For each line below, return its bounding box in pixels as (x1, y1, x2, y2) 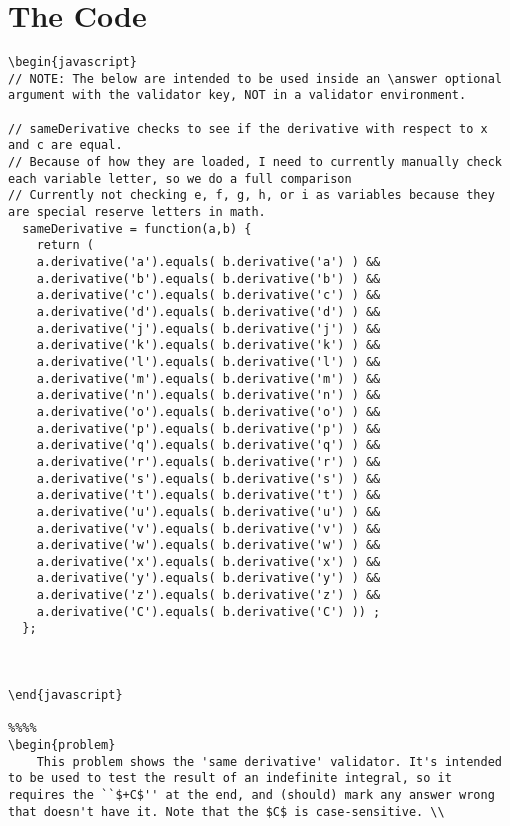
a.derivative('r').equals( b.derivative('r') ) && (36, 454, 381, 469)
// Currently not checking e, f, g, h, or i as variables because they (8, 188, 495, 203)
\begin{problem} (8, 738, 116, 753)
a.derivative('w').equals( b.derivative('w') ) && (36, 538, 381, 553)
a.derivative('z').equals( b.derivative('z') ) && (36, 588, 381, 603)
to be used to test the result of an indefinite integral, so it (8, 771, 452, 786)
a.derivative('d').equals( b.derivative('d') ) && (36, 304, 381, 319)
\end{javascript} (8, 688, 123, 703)
